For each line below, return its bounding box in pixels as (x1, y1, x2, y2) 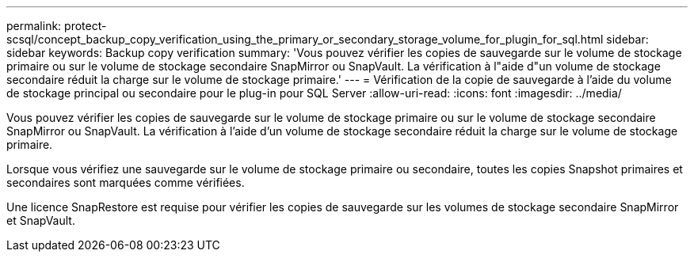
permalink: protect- (6, 19, 107, 32)
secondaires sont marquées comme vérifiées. (6, 176, 245, 189)
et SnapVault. (6, 214, 75, 227)
